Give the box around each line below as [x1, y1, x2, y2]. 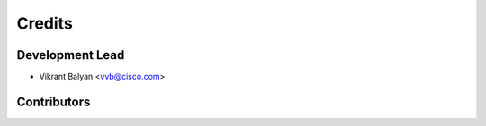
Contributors [16, 94, 91, 109]
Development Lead [16, 47, 125, 63]
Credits [16, 13, 74, 33]
